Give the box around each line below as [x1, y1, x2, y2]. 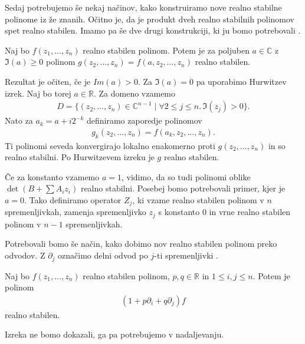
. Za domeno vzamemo [93, 87, 176, 99]
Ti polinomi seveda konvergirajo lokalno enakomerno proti [5, 139, 215, 151]
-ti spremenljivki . [154, 249, 218, 262]
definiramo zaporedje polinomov [87, 114, 202, 127]
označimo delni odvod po [58, 249, 148, 262]
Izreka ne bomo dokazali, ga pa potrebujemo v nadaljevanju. [5, 328, 224, 340]
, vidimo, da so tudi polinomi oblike [121, 170, 251, 183]
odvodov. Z [5, 249, 45, 262]
